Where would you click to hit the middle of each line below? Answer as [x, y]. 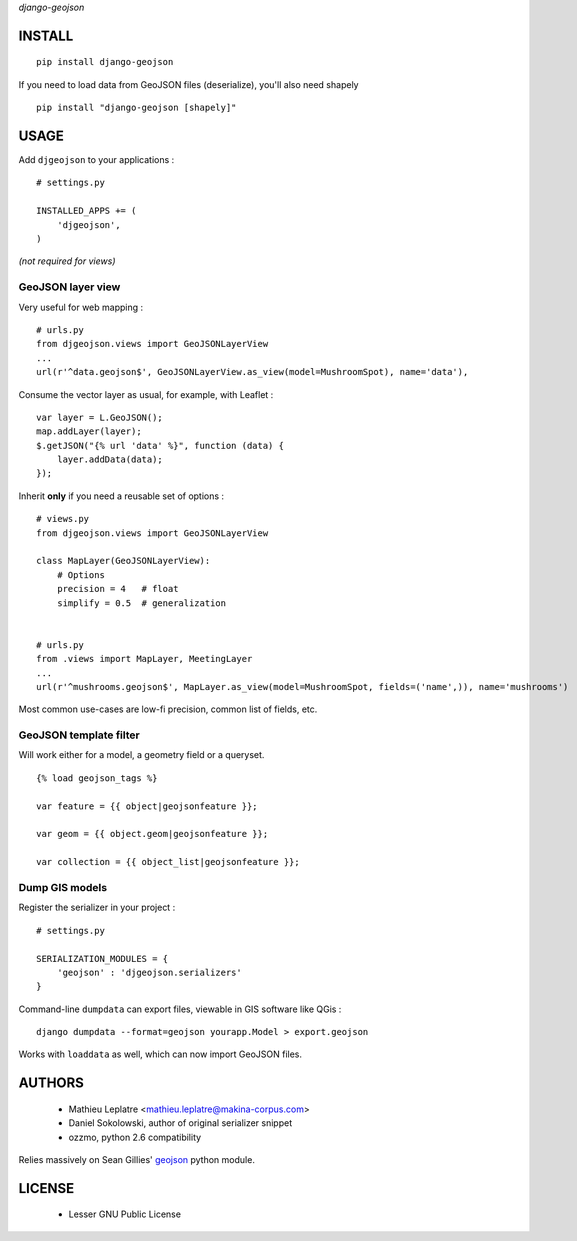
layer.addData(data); [110, 459]
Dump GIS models [63, 887]
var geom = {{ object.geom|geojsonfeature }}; [152, 834]
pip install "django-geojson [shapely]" [136, 108]
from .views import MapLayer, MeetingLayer [144, 659]
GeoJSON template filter [79, 735]
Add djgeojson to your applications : [96, 160]
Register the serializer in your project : [97, 907]
